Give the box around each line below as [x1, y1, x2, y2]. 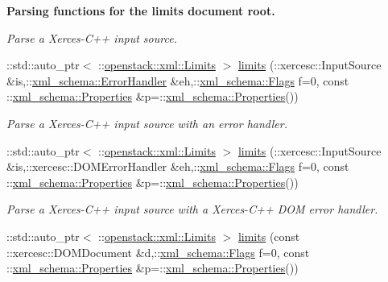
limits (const [237, 227, 300, 244]
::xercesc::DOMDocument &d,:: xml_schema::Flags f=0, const [6, 243, 310, 260]
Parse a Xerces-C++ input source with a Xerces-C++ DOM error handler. [6, 201, 378, 218]
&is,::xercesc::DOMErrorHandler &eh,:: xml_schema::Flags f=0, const [6, 158, 349, 175]
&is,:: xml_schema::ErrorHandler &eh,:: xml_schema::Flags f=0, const [6, 72, 349, 89]
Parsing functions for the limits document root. [6, 2, 275, 19]
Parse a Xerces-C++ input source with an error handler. [6, 114, 287, 131]
